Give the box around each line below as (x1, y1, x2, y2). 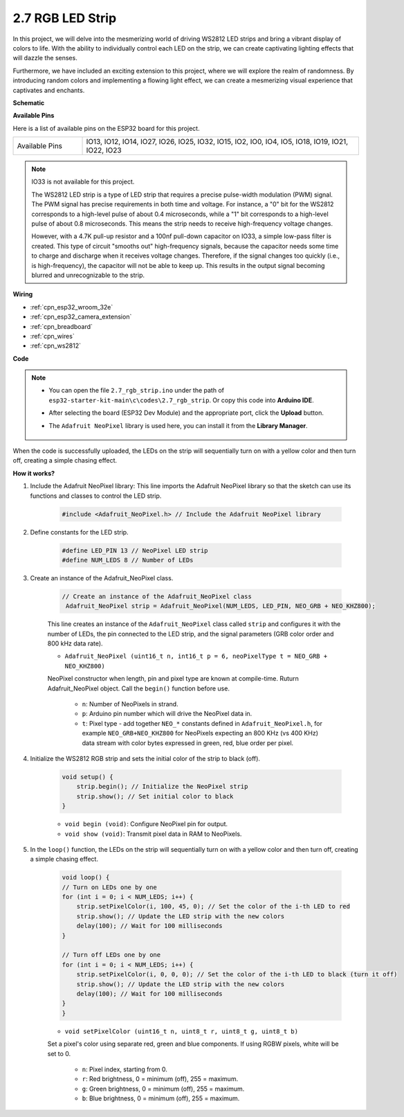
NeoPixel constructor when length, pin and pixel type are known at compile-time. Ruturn (47, 674, 299, 683)
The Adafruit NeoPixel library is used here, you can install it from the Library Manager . (48, 421, 308, 429)
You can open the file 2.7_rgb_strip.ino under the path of (48, 386, 225, 395)
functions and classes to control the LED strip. (30, 492, 162, 500)
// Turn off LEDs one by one (62, 951, 161, 959)
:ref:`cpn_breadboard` (30, 322, 93, 330)
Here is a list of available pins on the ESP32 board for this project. (12, 124, 200, 132)
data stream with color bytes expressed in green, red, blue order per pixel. (82, 738, 294, 747)
